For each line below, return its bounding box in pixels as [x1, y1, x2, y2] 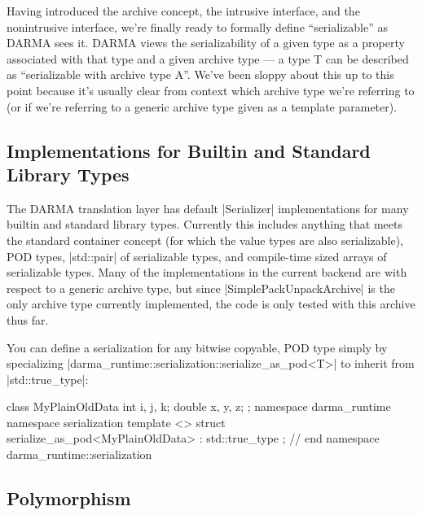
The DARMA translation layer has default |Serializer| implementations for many [7, 199, 409, 216]
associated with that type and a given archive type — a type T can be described [7, 50, 409, 67]
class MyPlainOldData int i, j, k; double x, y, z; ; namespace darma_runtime [7, 398, 391, 415]
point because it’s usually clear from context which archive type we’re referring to [7, 81, 415, 98]
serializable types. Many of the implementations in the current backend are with [7, 264, 407, 281]
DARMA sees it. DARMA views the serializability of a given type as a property [7, 34, 405, 51]
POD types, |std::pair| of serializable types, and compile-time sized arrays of [7, 247, 387, 264]
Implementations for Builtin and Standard [7, 137, 371, 163]
